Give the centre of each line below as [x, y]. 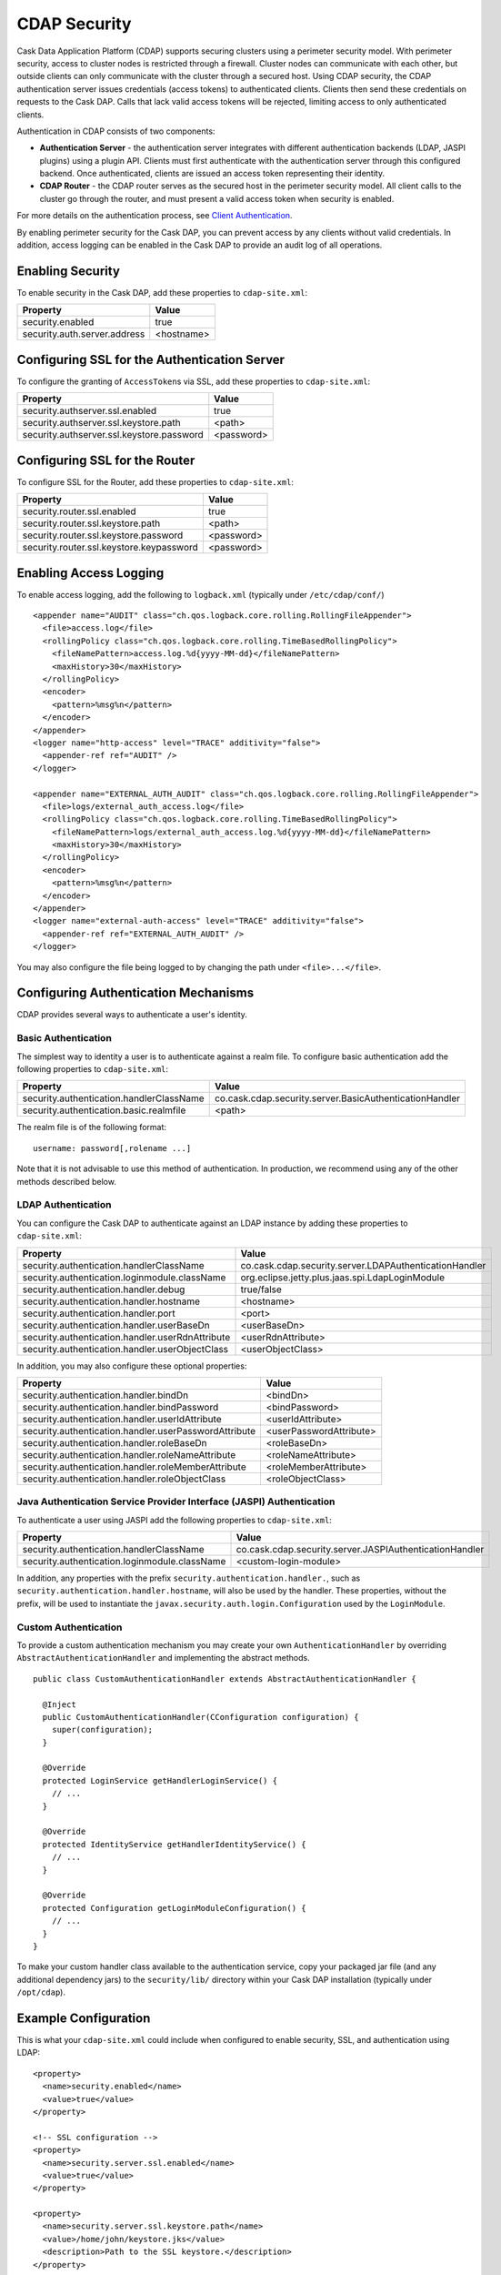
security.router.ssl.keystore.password [103, 535]
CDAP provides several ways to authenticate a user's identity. [132, 1015]
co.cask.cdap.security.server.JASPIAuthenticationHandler [360, 1550]
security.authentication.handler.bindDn [105, 1395]
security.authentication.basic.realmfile [104, 1110]
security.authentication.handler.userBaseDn [116, 1325]
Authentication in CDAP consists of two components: [116, 131]
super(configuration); [102, 1730]
